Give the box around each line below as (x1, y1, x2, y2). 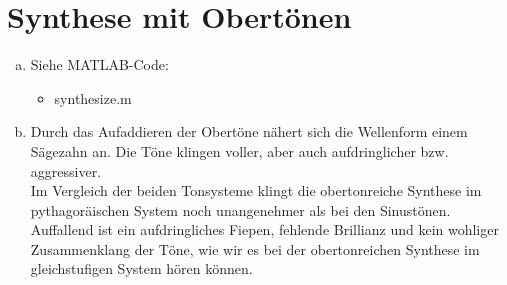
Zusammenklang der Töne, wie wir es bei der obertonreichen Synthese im (30, 238, 480, 259)
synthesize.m (54, 87, 132, 108)
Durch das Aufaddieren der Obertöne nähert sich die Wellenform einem (30, 121, 468, 142)
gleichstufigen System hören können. (30, 258, 253, 279)
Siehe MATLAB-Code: (30, 54, 169, 75)
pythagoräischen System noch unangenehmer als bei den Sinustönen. (30, 199, 451, 220)
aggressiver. (30, 160, 102, 181)
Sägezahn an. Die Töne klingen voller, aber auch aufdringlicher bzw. (30, 140, 449, 161)
